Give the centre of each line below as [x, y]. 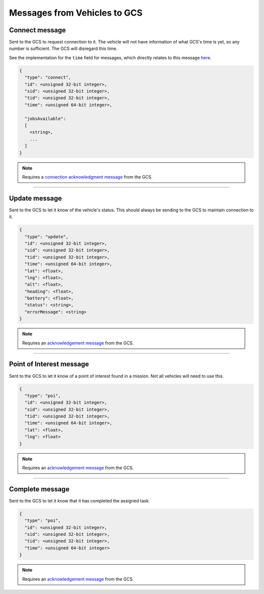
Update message [35, 198]
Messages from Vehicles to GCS [76, 13]
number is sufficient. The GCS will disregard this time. [63, 48]
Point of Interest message [49, 364]
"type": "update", [46, 237]
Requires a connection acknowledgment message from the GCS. [87, 177]
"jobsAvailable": [45, 118]
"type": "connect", [48, 78]
